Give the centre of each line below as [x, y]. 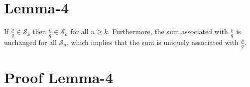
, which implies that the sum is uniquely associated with [152, 42]
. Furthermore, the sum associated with [168, 31]
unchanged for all [30, 42]
